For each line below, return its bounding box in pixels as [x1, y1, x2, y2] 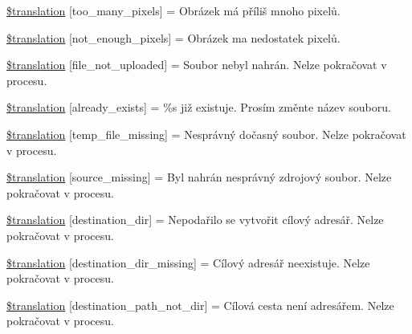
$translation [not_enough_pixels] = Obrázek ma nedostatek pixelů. [6, 29, 341, 46]
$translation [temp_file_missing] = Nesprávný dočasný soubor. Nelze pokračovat [6, 125, 406, 142]
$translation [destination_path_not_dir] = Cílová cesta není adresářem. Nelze [6, 296, 394, 313]
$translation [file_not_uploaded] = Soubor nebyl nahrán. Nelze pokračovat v [6, 56, 387, 73]
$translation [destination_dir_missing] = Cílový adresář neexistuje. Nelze [6, 254, 370, 271]
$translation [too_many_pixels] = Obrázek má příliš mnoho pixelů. [6, 2, 341, 18]
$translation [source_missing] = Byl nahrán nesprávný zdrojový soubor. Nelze [6, 169, 392, 185]
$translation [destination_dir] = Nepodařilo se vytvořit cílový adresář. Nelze [6, 211, 384, 228]
